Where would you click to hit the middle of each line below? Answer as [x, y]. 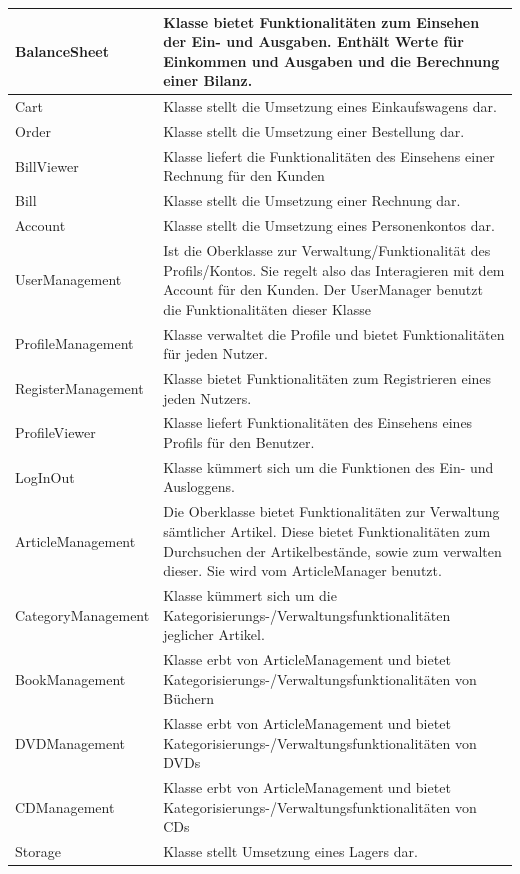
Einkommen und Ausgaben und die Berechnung [331, 60]
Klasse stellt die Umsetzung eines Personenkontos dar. [329, 225]
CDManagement [65, 806]
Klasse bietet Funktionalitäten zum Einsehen [321, 21]
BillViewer [47, 165]
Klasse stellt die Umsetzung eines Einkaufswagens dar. [330, 106]
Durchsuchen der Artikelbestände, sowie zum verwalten [332, 550]
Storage [38, 851]
